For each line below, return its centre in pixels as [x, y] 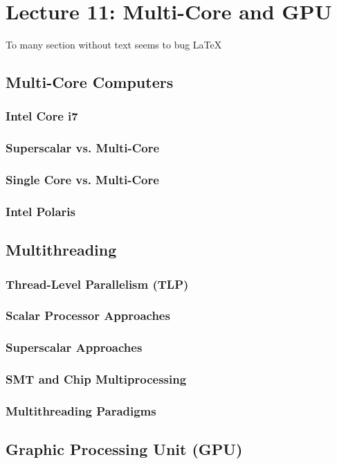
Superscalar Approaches [74, 347]
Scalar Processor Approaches [88, 315]
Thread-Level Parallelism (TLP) [97, 284]
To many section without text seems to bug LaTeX [114, 45]
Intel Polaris [40, 211]
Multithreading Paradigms [81, 410]
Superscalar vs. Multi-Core [83, 148]
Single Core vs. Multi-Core [82, 180]
